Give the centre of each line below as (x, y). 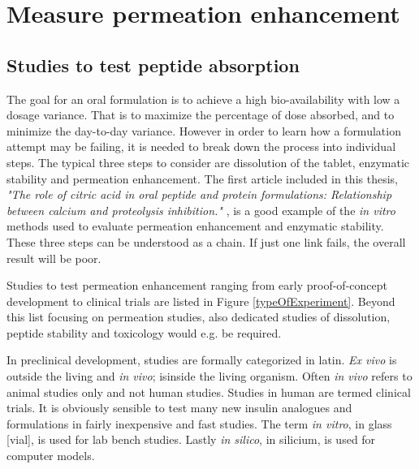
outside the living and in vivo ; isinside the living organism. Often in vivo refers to (209, 376)
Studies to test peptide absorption (153, 65)
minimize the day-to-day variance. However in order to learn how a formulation (204, 130)
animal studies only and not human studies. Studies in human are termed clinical (209, 392)
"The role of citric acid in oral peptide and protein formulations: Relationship (199, 194)
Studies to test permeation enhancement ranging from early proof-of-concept (197, 285)
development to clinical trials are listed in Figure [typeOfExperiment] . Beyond (201, 301)
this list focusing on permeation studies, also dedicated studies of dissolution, (199, 317)
